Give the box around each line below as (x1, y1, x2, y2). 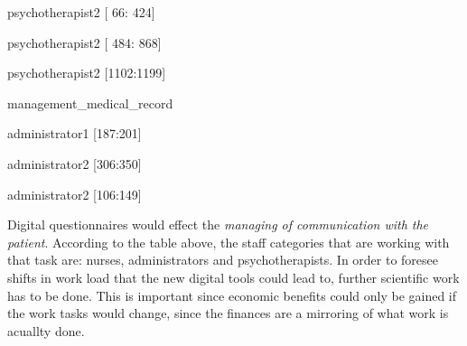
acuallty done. (7, 321, 85, 340)
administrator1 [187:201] (7, 124, 142, 143)
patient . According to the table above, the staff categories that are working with (7, 232, 450, 251)
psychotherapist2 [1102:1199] (7, 63, 166, 82)
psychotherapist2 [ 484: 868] (7, 33, 162, 51)
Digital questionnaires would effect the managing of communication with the (7, 215, 429, 234)
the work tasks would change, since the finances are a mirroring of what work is (7, 304, 449, 323)
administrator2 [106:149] (7, 184, 142, 203)
